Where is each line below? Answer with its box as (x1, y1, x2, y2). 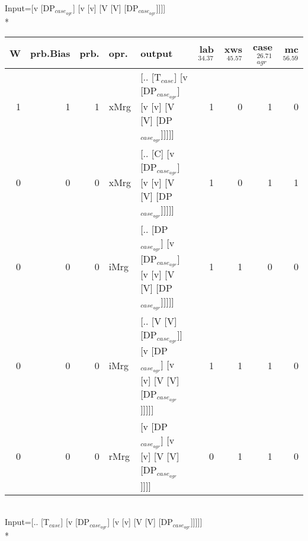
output (140, 46, 173, 60)
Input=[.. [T (5, 516, 50, 528)
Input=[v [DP (5, 2, 55, 14)
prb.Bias (30, 46, 70, 60)
